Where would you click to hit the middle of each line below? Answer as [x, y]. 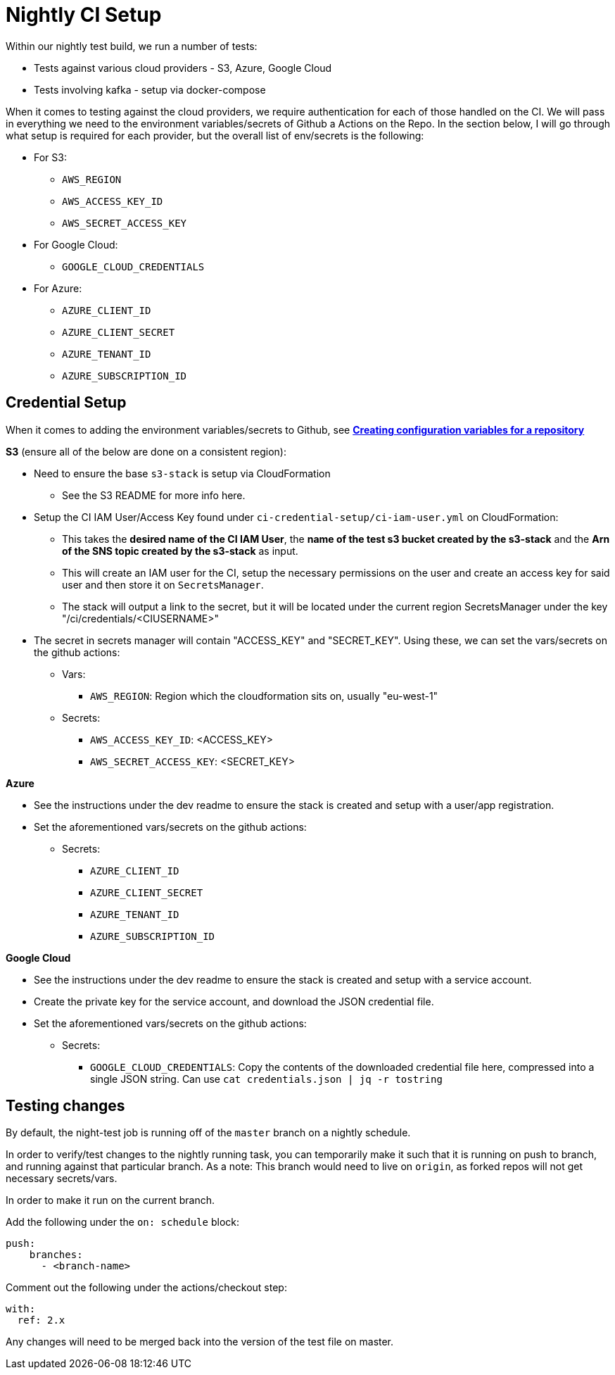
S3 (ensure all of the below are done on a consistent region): [146, 451]
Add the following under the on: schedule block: [123, 1222]
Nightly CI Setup [84, 15]
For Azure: [58, 288]
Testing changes [65, 1106]
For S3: [50, 157]
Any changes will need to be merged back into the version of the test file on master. [200, 1342]
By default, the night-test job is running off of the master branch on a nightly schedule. [208, 1133]
